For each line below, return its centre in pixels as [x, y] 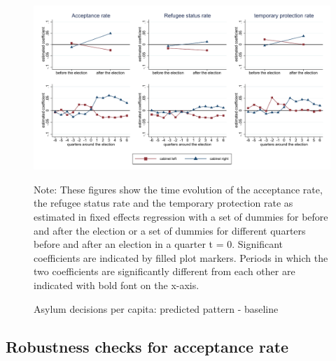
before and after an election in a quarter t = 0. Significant [159, 244]
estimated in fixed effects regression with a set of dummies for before [181, 216]
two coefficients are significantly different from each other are [164, 271]
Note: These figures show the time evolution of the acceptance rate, [178, 189]
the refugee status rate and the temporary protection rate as [163, 203]
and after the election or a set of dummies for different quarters [170, 230]
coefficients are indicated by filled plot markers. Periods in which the [181, 257]
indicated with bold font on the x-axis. [117, 285]
